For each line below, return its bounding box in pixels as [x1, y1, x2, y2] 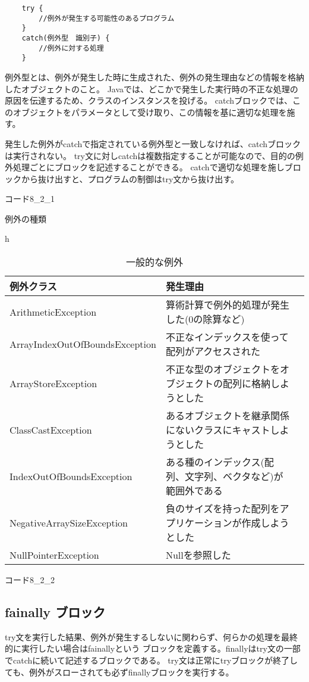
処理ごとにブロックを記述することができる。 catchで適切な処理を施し [12, 161, 285, 173]
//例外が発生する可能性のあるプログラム [39, 14, 175, 23]
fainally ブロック [5, 603, 106, 621]
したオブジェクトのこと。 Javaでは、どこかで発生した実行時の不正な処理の [5, 82, 298, 95]
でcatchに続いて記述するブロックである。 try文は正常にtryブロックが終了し [5, 654, 298, 667]
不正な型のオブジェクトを [165, 362, 280, 376]
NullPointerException [10, 547, 99, 562]
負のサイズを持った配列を [165, 502, 280, 516]
